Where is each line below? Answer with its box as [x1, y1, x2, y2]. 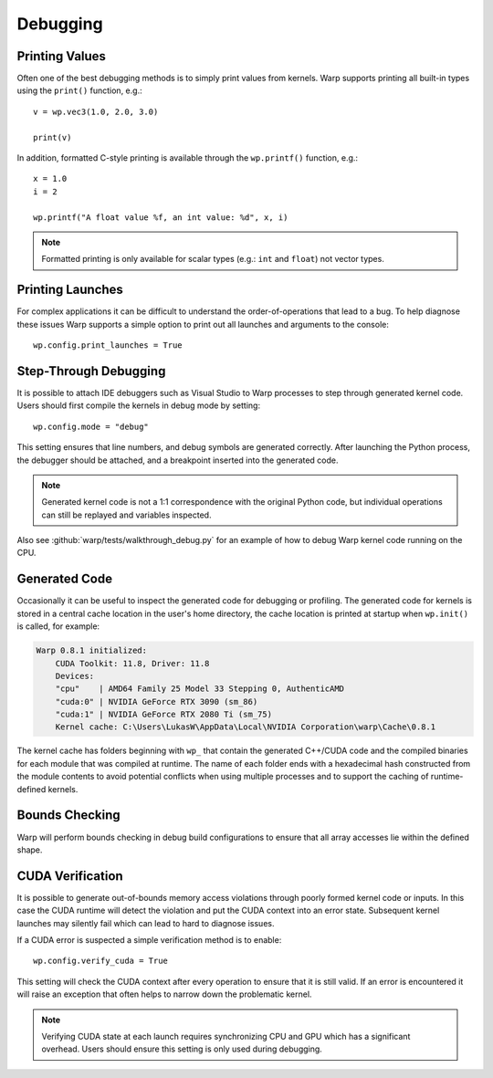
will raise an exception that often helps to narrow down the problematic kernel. [16, 989, 312, 1000]
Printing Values [16, 48, 107, 64]
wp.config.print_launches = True [33, 340, 183, 351]
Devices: [55, 671, 95, 681]
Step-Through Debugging [16, 363, 166, 379]
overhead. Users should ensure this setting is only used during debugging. [41, 1043, 323, 1054]
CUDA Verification [16, 868, 123, 884]
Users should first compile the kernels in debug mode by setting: [16, 400, 260, 411]
